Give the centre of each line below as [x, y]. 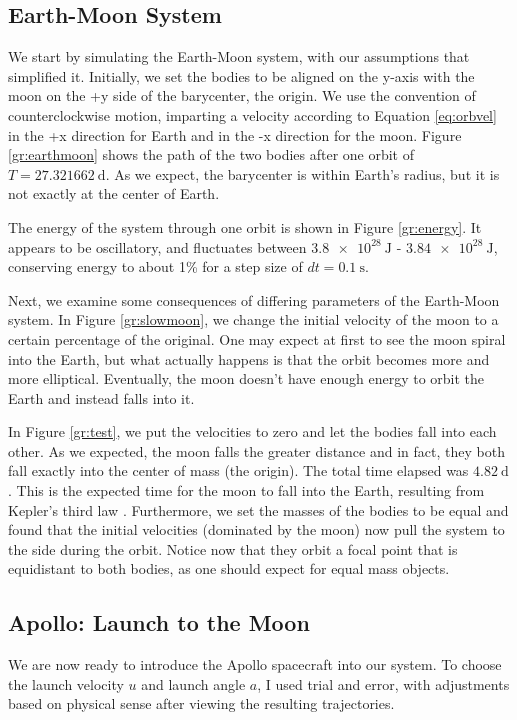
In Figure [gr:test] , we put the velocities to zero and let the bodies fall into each [252, 431]
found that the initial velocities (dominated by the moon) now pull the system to [256, 529]
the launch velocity [66, 683]
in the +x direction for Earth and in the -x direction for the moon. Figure [235, 134]
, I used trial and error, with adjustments [383, 683]
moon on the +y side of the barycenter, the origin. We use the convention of [242, 95]
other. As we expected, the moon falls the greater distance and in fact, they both [256, 450]
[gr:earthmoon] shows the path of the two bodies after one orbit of [211, 154]
